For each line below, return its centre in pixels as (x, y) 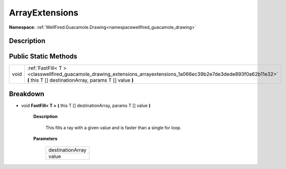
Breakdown (27, 94)
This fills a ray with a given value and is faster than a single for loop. (114, 127)
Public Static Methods (43, 57)
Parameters (45, 139)
